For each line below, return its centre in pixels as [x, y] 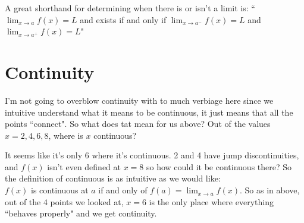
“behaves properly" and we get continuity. [81, 213]
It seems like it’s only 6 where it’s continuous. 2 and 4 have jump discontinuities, [152, 155]
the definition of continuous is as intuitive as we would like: [113, 178]
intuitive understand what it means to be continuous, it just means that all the [149, 112]
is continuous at [60, 190]
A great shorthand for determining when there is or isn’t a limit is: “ [130, 8]
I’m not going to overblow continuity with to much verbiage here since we [139, 100]
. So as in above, [269, 190]
